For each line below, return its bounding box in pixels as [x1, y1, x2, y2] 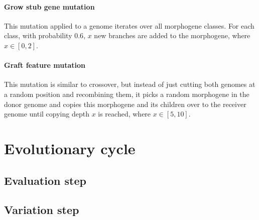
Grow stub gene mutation [4, 1, 95, 12]
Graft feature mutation [4, 60, 86, 70]
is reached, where [98, 108, 151, 119]
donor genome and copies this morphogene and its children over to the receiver [4, 98, 246, 109]
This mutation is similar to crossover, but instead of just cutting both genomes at [4, 79, 255, 89]
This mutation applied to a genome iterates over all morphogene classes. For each [4, 20, 254, 31]
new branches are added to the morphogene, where [94, 30, 250, 41]
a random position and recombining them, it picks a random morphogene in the [4, 88, 249, 99]
